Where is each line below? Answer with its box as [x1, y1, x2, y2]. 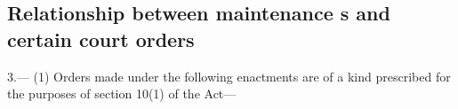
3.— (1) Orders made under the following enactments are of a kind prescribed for [7, 66, 451, 85]
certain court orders [7, 25, 195, 52]
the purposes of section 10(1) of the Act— [7, 84, 237, 103]
